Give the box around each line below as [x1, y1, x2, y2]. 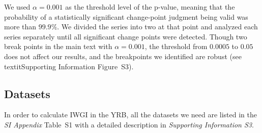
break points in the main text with [4, 41, 112, 52]
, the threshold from [144, 41, 208, 52]
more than [4, 21, 37, 32]
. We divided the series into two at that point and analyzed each [57, 21, 258, 32]
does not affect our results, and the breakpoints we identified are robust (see [4, 51, 242, 61]
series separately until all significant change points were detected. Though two [4, 31, 247, 41]
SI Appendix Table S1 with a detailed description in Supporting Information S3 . [4, 119, 254, 129]
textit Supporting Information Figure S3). [4, 61, 134, 71]
